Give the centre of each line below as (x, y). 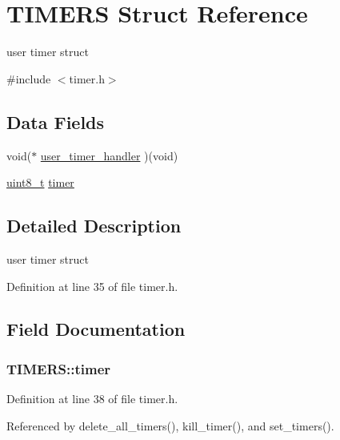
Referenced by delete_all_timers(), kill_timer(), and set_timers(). (170, 425)
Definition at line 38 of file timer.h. (92, 399)
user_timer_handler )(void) (109, 155)
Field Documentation (96, 329)
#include (29, 78)
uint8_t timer (40, 182)
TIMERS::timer (59, 368)
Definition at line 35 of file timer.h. (92, 286)
